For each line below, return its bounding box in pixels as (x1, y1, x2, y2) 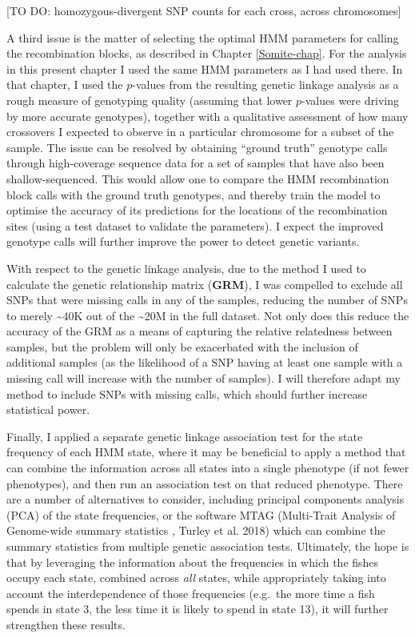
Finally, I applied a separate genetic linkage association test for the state (6, 427, 363, 444)
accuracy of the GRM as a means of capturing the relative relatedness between (6, 323, 393, 339)
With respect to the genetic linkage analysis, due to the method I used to (6, 259, 366, 276)
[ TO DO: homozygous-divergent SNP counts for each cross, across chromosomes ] (6, 2, 401, 18)
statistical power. (6, 401, 90, 418)
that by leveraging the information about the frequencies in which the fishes (6, 553, 379, 570)
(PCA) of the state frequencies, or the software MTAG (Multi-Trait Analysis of (6, 506, 396, 523)
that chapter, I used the (6, 76, 123, 93)
